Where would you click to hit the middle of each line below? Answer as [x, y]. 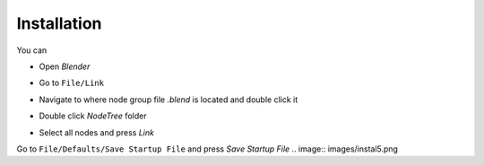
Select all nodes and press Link [96, 132]
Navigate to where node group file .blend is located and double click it [169, 100]
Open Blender [65, 66]
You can [32, 50]
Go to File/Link [72, 83]
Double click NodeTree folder [93, 116]
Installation [59, 23]
